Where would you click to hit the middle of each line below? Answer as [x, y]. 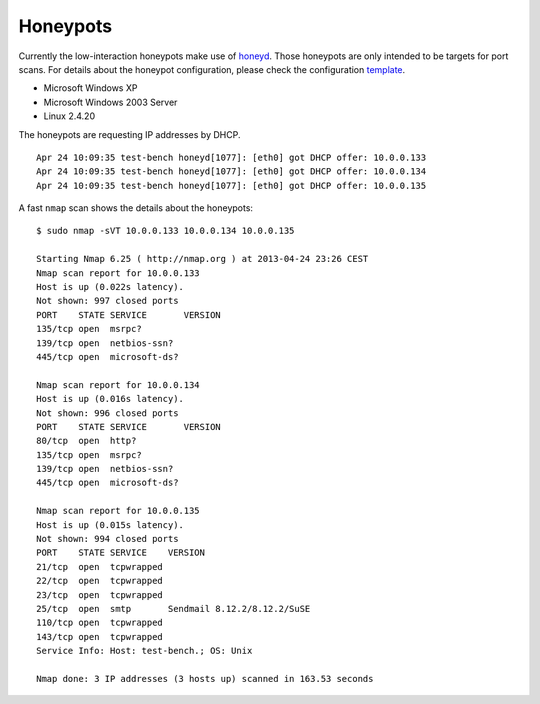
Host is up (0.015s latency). [110, 524]
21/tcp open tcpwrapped [100, 566]
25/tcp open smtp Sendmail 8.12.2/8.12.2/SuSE [173, 608]
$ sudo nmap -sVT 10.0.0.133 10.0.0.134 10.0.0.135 [165, 231]
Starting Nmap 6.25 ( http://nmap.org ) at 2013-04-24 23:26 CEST [202, 259]
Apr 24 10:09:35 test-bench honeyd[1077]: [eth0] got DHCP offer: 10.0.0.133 [231, 157]
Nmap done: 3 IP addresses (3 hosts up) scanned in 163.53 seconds [205, 678]
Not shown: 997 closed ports [107, 301]
